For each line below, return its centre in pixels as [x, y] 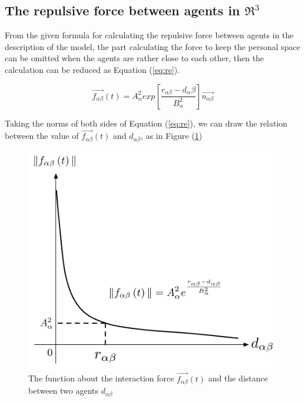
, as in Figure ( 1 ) [172, 136]
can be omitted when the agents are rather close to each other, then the [135, 58]
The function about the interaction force [101, 378]
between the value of [42, 136]
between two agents [64, 391]
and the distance [238, 378]
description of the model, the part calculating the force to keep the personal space [153, 46]
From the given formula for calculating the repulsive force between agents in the [149, 35]
